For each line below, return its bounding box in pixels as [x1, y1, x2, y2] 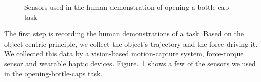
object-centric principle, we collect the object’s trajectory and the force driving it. [4, 38, 258, 49]
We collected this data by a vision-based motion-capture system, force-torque [4, 48, 244, 59]
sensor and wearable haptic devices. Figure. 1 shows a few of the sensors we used [4, 58, 256, 68]
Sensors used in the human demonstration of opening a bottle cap [24, 2, 229, 12]
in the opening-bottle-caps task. [4, 68, 103, 78]
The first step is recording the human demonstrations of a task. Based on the [4, 28, 244, 39]
